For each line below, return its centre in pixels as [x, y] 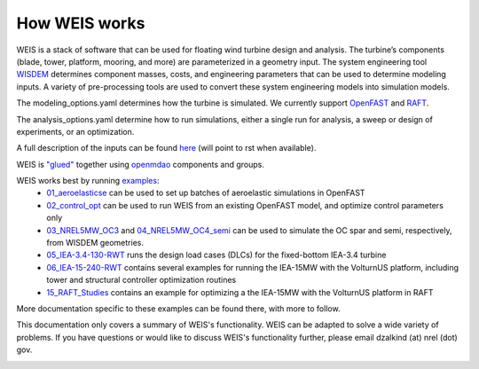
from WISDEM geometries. [95, 243]
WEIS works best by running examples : [88, 181]
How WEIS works [81, 23]
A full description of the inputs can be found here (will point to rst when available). [166, 148]
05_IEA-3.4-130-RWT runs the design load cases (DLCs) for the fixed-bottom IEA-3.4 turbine [216, 255]
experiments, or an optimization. [75, 131]
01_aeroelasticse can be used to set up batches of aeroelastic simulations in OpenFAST [206, 193]
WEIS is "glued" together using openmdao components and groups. [141, 164]
